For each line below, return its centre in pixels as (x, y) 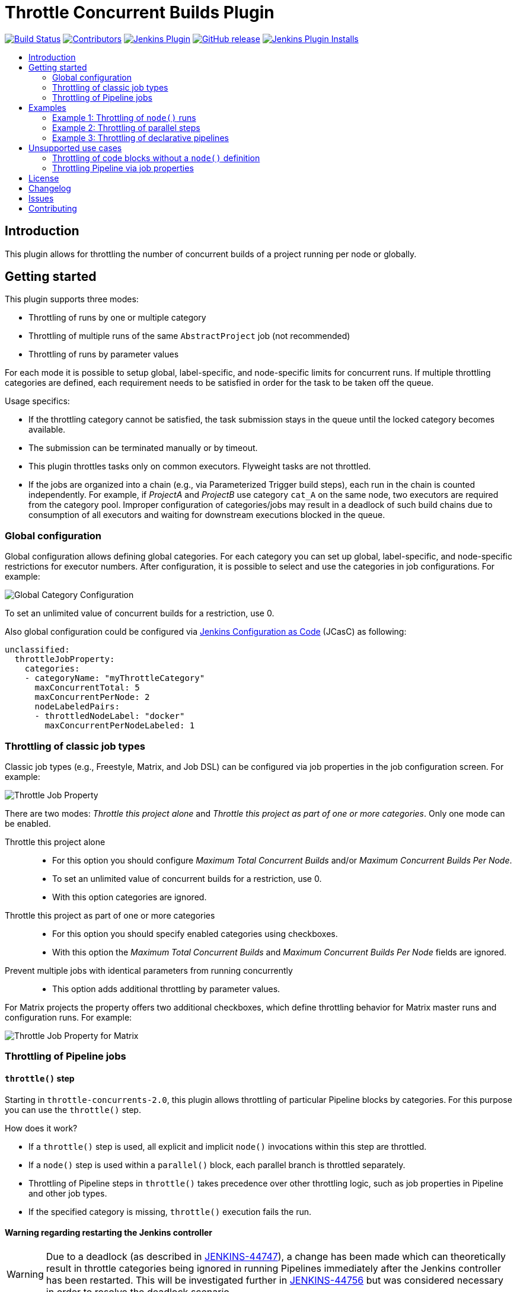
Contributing (53, 208)
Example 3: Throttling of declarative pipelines (141, 137)
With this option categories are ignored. (130, 897)
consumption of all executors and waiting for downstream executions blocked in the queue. (207, 515)
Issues (41, 198)
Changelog (50, 188)
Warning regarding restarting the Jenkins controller (108, 1233)
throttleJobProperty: (65, 659)
